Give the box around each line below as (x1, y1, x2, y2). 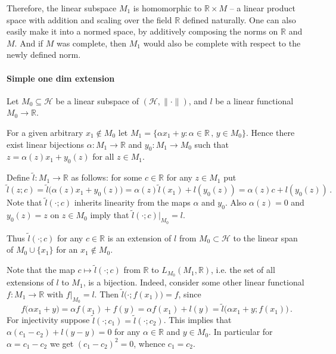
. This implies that (163, 313, 232, 326)
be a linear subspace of (55, 94, 139, 107)
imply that (90, 209, 129, 221)
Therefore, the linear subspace (7, 2, 117, 14)
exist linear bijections (7, 138, 85, 150)
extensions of (7, 276, 54, 288)
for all (92, 150, 114, 163)
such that (194, 138, 229, 150)
